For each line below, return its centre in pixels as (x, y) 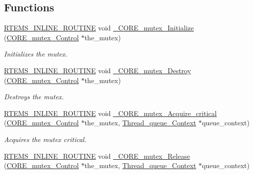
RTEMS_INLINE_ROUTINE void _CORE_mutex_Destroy (98, 70)
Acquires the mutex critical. (45, 139)
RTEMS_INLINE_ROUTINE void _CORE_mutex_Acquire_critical (110, 113)
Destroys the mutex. (34, 97)
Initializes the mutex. (36, 54)
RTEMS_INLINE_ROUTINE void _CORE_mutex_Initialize (99, 28)
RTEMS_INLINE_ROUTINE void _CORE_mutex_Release (97, 156)
